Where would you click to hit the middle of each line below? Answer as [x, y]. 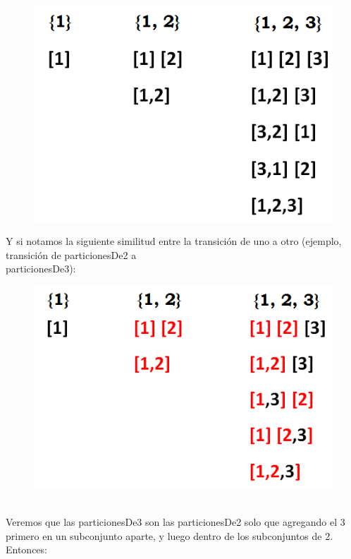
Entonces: [26, 549]
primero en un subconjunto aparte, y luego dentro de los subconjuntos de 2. [170, 535]
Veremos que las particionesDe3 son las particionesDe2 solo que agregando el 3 [175, 522]
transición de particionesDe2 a [71, 254]
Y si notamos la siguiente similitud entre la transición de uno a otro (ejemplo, [174, 241]
